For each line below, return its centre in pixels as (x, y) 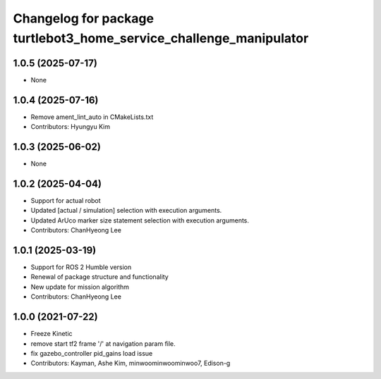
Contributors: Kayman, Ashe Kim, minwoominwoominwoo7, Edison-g (131, 364)
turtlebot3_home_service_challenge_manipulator (161, 38)
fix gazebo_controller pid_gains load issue (92, 353)
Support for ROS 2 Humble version (81, 267)
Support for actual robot (66, 200)
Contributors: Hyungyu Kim (71, 127)
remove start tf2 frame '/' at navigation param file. (103, 343)
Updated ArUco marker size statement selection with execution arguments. (140, 220)
